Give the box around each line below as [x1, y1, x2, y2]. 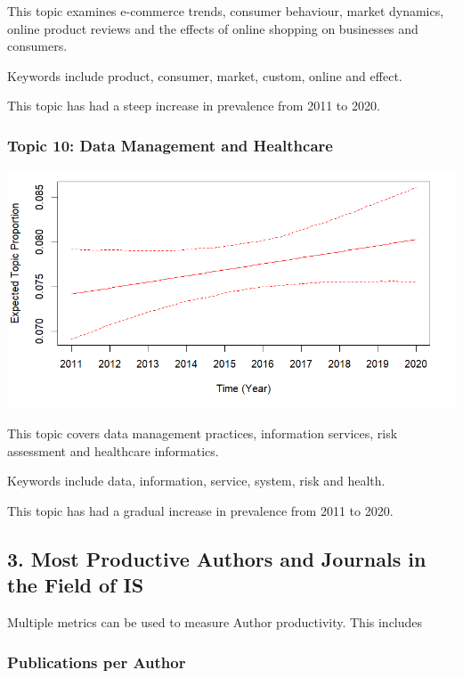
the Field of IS [7, 571, 144, 599]
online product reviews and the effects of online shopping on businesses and [7, 19, 418, 37]
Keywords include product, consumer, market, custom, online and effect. [7, 66, 402, 85]
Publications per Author [7, 650, 186, 673]
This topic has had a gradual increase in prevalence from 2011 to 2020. [7, 501, 394, 519]
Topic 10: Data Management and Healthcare [7, 134, 333, 156]
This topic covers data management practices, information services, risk [7, 424, 398, 443]
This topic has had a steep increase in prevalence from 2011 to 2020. [7, 96, 380, 115]
